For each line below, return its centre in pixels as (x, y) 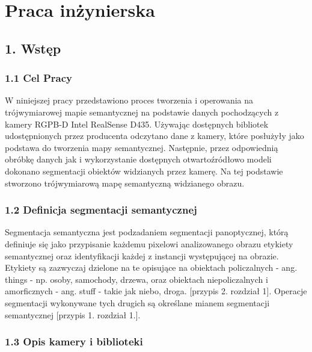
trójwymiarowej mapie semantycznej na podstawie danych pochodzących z (142, 112)
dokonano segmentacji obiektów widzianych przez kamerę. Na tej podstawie (144, 171)
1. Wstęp (33, 48)
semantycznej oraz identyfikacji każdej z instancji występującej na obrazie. (142, 255)
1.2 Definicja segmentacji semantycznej (101, 210)
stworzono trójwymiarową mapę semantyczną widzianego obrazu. (125, 183)
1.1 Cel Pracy (39, 78)
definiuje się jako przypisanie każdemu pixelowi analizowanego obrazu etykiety (149, 243)
